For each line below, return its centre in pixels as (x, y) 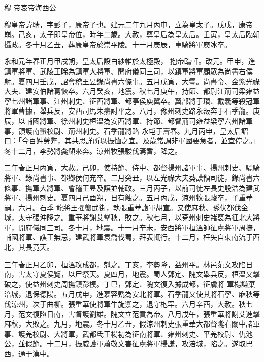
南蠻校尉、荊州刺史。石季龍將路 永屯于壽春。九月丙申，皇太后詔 (140, 131)
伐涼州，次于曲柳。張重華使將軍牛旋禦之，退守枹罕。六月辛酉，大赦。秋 (125, 304)
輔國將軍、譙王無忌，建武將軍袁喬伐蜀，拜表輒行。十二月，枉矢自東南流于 (128, 237)
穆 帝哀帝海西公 (30, 7)
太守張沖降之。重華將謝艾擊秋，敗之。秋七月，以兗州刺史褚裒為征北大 (135, 217)
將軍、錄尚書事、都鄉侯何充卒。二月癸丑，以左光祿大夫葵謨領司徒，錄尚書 (128, 177)
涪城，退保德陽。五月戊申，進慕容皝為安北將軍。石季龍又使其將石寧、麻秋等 (132, 294)
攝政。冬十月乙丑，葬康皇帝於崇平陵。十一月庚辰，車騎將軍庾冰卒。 (118, 44)
